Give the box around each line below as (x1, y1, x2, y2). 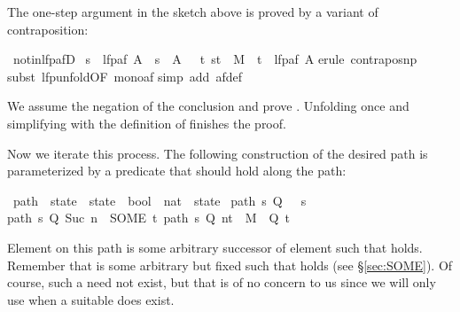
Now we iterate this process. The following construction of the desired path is (7, 144, 428, 162)
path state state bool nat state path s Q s (12, 191, 307, 209)
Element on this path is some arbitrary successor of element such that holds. (7, 238, 423, 256)
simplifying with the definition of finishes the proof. (7, 113, 286, 132)
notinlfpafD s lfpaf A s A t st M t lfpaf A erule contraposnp (12, 50, 417, 68)
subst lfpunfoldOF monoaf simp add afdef (7, 66, 242, 85)
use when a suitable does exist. (7, 290, 175, 308)
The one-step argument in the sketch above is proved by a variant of (7, 3, 378, 20)
